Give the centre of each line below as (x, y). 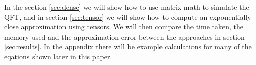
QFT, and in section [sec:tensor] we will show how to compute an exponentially (128, 17)
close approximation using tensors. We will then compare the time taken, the (124, 27)
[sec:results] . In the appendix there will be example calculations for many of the (128, 46)
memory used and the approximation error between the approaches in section (124, 36)
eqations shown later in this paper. (58, 56)
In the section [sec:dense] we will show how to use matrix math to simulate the (127, 7)
